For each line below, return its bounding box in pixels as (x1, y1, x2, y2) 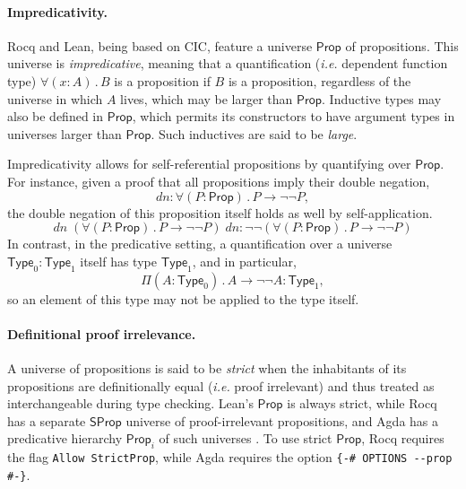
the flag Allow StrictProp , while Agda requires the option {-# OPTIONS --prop (7, 448, 453, 467)
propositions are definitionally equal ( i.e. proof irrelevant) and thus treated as (7, 376, 435, 395)
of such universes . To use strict (159, 429, 332, 448)
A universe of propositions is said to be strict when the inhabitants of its (7, 358, 407, 377)
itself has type (80, 251, 157, 270)
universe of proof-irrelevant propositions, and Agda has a (125, 411, 439, 430)
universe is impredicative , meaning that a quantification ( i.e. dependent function (7, 54, 448, 73)
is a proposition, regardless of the (228, 71, 411, 90)
